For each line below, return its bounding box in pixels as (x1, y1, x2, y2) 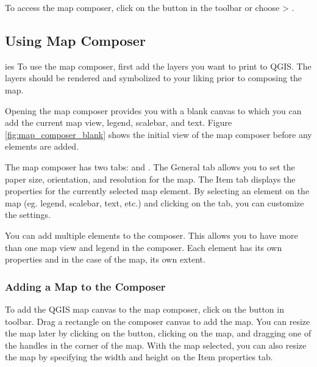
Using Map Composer (5, 31, 146, 49)
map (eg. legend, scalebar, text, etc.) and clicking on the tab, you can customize (5, 196, 304, 209)
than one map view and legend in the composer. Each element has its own (5, 241, 282, 253)
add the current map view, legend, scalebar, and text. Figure (5, 116, 232, 129)
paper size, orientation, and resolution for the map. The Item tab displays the (5, 172, 296, 185)
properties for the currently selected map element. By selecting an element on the (5, 184, 310, 197)
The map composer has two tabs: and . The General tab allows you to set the (5, 160, 295, 173)
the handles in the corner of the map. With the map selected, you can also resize (5, 338, 307, 351)
